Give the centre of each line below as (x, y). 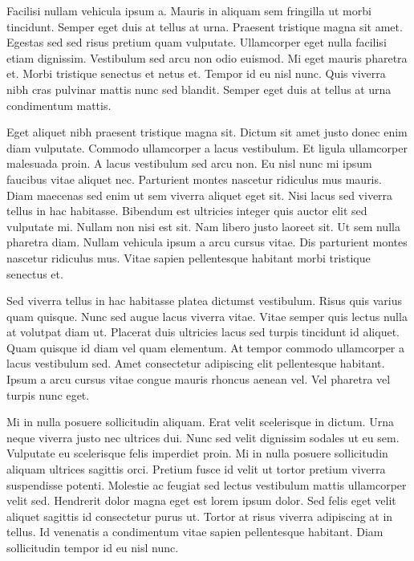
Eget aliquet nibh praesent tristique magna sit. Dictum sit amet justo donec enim (207, 132)
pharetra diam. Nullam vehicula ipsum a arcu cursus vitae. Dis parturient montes (207, 242)
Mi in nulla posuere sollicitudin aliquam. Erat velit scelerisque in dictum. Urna (200, 422)
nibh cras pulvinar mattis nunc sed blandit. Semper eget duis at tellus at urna (199, 89)
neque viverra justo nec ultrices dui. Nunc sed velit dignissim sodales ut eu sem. (203, 437)
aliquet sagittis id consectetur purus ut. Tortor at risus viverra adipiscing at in (200, 516)
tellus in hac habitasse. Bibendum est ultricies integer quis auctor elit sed (187, 211)
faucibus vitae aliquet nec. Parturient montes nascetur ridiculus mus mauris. (194, 179)
